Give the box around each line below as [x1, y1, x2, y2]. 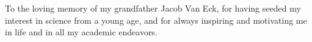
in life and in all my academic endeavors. [5, 26, 158, 38]
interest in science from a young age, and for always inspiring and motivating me [5, 13, 307, 26]
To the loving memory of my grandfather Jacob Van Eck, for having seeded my [5, 2, 301, 14]
